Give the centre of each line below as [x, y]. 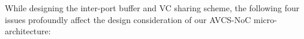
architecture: [28, 31]
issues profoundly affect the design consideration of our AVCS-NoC [128, 19]
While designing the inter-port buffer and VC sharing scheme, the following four [152, 8]
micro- [265, 19]
